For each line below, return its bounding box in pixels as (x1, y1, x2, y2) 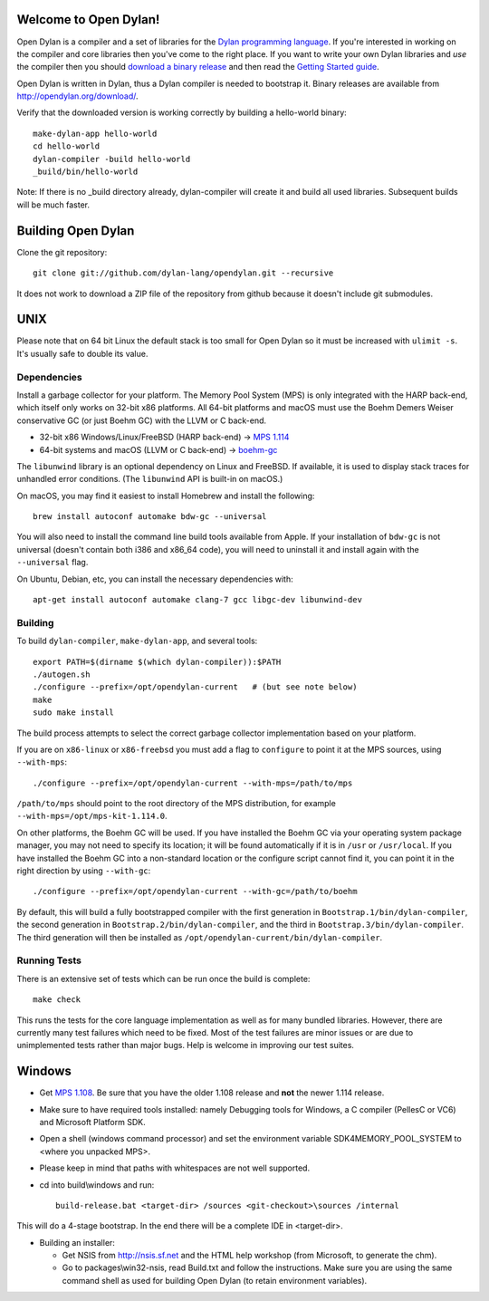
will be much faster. (16, 199, 91, 210)
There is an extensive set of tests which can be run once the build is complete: (16, 973, 311, 984)
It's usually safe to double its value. (16, 348, 149, 359)
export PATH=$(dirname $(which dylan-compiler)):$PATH (33, 657, 282, 667)
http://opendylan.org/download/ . (16, 91, 139, 101)
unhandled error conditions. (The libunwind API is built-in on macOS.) (16, 474, 283, 485)
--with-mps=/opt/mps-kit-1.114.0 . (16, 811, 168, 822)
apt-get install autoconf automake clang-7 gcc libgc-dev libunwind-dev (33, 594, 362, 605)
